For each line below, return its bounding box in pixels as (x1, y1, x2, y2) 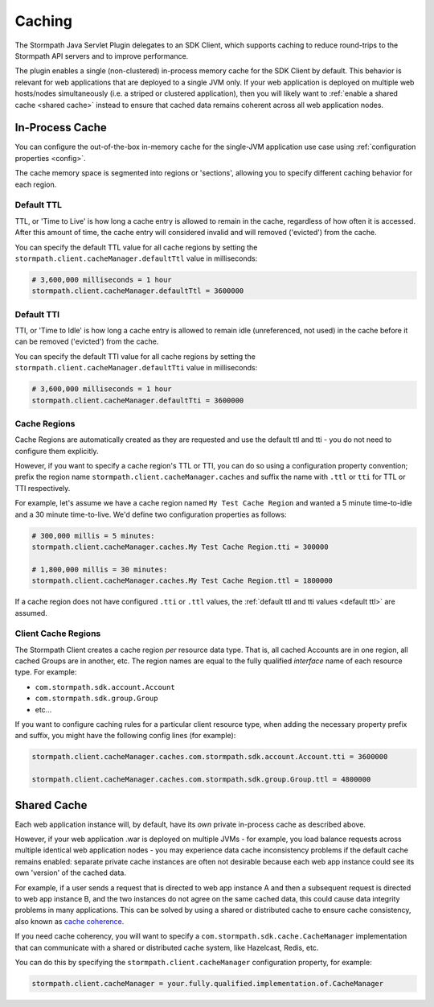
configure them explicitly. (14, 446, 100, 456)
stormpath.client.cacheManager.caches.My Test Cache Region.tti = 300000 (31, 543, 329, 551)
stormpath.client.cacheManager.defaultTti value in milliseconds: (14, 363, 258, 373)
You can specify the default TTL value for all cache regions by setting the (14, 242, 258, 252)
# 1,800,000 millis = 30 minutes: (31, 564, 168, 574)
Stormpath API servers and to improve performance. (14, 51, 189, 60)
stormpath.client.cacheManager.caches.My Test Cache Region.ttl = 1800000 (31, 576, 334, 585)
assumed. (14, 608, 47, 617)
